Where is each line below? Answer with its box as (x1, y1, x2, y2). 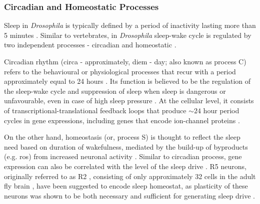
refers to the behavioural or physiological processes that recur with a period (4, 66, 236, 76)
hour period (203, 105, 239, 115)
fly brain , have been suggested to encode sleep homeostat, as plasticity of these (4, 181, 248, 191)
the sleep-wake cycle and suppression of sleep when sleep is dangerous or (4, 85, 226, 96)
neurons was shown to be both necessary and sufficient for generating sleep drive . (4, 190, 255, 201)
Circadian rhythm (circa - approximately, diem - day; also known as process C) (4, 56, 246, 66)
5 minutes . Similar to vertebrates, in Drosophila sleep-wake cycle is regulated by (4, 29, 251, 40)
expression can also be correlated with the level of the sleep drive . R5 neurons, (4, 161, 246, 171)
